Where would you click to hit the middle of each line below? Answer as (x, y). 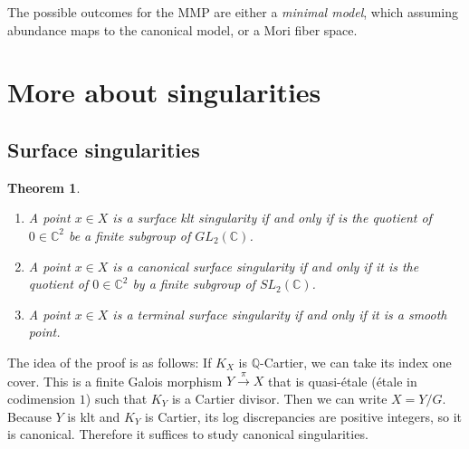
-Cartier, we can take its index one (355, 362)
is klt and (94, 416)
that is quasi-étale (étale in (343, 381)
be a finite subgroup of (129, 235)
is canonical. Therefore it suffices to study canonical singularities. (188, 434)
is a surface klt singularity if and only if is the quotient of (272, 218)
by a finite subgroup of (194, 284)
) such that (116, 398)
